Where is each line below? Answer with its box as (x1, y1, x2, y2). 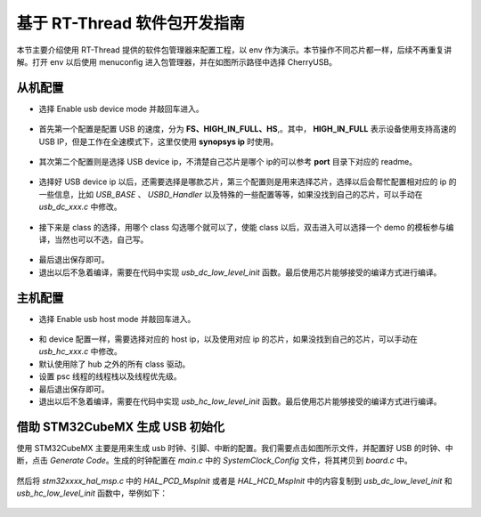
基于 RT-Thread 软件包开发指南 (16, 13, 245, 33)
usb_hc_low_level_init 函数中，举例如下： (16, 488, 168, 498)
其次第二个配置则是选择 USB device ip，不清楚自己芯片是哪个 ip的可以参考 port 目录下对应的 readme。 (38, 157, 418, 167)
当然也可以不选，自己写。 (53, 234, 149, 245)
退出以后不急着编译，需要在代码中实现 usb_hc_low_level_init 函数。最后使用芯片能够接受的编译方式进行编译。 (38, 396, 442, 407)
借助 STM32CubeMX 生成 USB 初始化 (16, 419, 225, 434)
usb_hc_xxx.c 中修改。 (38, 346, 122, 357)
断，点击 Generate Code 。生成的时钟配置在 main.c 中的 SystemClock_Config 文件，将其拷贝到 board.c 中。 (16, 455, 413, 466)
